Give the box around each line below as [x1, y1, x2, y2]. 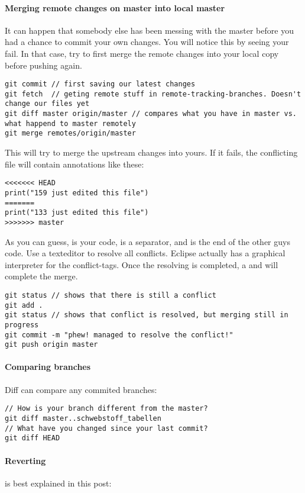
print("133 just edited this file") [5, 208, 149, 217]
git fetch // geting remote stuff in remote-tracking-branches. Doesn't [5, 89, 301, 98]
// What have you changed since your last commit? [5, 424, 208, 433]
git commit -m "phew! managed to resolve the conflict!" [5, 330, 233, 339]
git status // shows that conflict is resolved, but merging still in [5, 311, 288, 320]
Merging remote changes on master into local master [5, 1, 225, 14]
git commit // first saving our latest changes [5, 80, 196, 89]
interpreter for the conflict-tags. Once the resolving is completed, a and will [5, 258, 278, 270]
